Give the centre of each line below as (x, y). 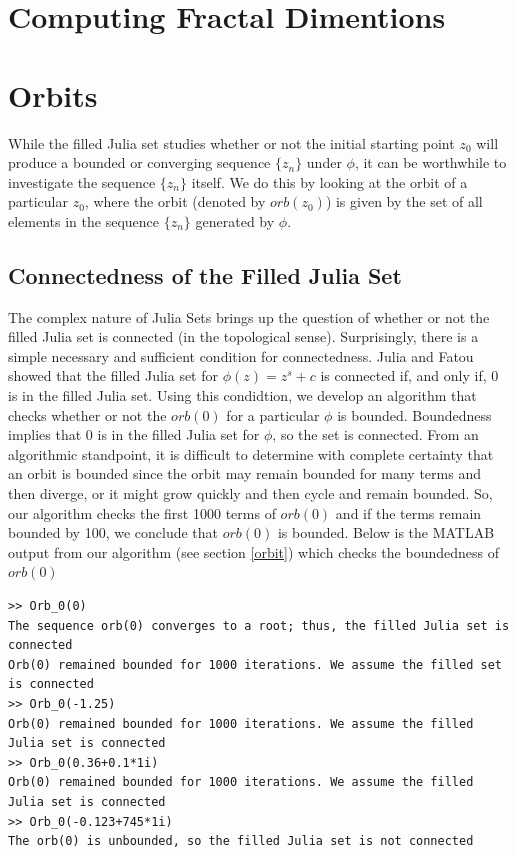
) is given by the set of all (404, 201)
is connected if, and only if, (403, 375)
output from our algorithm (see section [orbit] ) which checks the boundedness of (253, 551)
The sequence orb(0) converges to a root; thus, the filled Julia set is (259, 625)
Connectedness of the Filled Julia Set (205, 274)
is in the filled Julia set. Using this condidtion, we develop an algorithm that (242, 395)
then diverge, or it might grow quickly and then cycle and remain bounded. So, (250, 493)
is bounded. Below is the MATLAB (386, 532)
